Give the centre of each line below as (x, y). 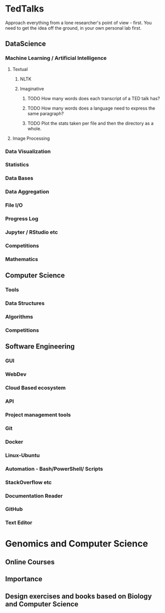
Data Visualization (28, 151)
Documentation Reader (34, 496)
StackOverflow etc (28, 482)
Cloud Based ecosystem (36, 388)
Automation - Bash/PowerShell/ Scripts (54, 469)
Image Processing (31, 138)
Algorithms (19, 317)
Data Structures (25, 303)
